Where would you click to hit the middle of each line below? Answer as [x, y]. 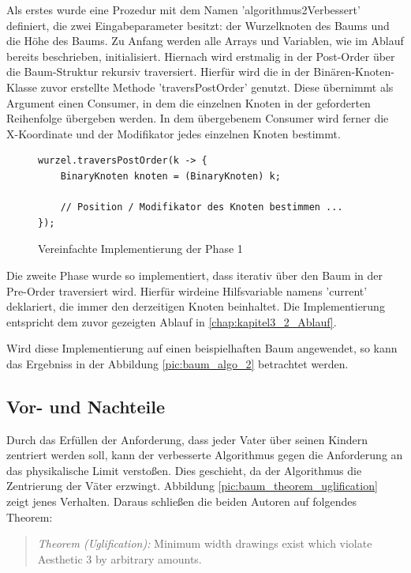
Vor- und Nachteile [86, 406]
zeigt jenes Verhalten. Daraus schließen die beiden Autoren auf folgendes [181, 501]
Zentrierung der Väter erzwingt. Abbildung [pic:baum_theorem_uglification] [192, 486]
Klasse [22, 87]
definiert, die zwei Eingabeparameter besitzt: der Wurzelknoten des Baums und [198, 25]
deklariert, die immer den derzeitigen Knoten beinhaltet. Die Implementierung [196, 306]
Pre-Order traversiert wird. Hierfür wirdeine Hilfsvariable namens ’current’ [187, 290]
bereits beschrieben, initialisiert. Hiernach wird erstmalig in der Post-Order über [201, 56]
